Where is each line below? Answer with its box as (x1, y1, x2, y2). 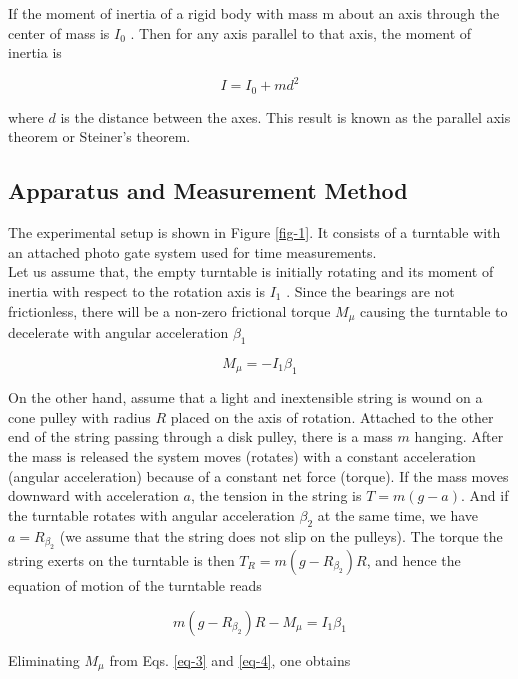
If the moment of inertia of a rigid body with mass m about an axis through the (8, 3, 500, 23)
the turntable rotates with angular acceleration (8, 504, 295, 525)
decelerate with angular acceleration (8, 321, 229, 342)
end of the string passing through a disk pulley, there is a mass (8, 426, 393, 447)
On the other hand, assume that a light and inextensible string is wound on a (8, 387, 483, 408)
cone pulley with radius (8, 406, 151, 427)
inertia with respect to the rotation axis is (8, 280, 266, 301)
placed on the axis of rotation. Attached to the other (170, 406, 494, 427)
